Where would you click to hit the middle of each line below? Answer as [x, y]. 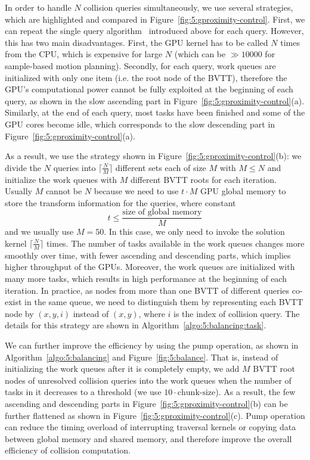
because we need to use [136, 191]
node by [19, 313]
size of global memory [162, 212]
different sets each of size [161, 167]
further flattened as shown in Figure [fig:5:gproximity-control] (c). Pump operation [155, 415]
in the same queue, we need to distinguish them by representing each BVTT [164, 302]
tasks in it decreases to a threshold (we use [83, 392]
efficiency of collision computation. [68, 450]
